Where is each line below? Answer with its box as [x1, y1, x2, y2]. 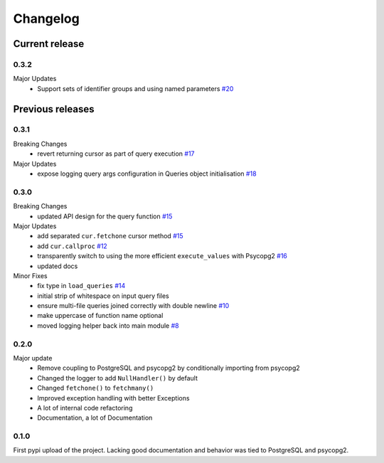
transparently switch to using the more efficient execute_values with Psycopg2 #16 [37, 252, 288, 260]
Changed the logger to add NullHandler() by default [37, 373, 198, 382]
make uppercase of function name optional [37, 312, 164, 320]
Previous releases [13, 103, 95, 115]
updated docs [37, 262, 78, 270]
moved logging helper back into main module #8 [37, 321, 179, 330]
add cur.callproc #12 [37, 242, 108, 250]
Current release [13, 38, 85, 50]
